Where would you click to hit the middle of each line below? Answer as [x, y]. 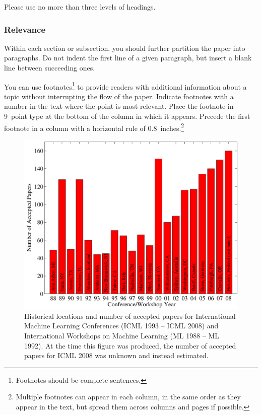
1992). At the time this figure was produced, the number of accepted [130, 345]
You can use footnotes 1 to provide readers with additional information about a [125, 86]
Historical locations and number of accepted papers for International [130, 316]
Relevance [25, 29]
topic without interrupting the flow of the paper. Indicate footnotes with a [119, 96]
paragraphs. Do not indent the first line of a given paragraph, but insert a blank [128, 58]
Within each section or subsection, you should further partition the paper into [125, 48]
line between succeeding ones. [50, 67]
